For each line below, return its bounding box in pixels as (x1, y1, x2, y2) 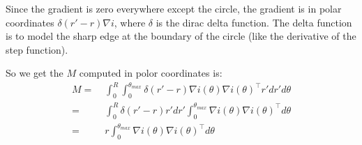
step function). (6, 42, 68, 56)
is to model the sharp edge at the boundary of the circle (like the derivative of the (6, 29, 356, 43)
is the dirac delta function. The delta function (156, 15, 352, 29)
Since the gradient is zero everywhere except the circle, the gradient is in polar (6, 1, 342, 15)
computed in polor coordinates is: (79, 66, 223, 80)
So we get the (6, 66, 63, 80)
